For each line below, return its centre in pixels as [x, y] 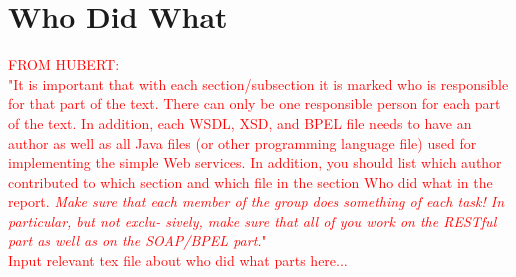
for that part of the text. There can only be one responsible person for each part [254, 103]
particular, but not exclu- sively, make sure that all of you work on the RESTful [252, 220]
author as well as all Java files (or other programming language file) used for [242, 142]
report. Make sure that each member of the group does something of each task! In [256, 201]
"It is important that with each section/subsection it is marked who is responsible [258, 83]
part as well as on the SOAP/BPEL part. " [137, 240]
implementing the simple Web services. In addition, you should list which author [255, 162]
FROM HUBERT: [64, 64]
